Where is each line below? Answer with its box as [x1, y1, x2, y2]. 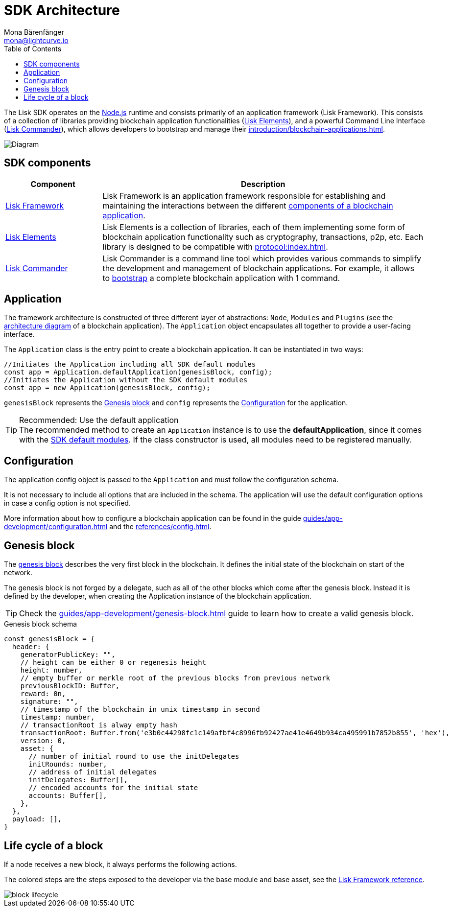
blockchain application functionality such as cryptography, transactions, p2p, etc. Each [102, 232, 424, 242]
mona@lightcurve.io [4, 36, 69, 45]
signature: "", [20, 698, 78, 706]
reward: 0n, [20, 690, 66, 698]
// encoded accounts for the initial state [28, 784, 198, 792]
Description [240, 179, 285, 189]
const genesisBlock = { [4, 635, 95, 643]
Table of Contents [4, 44, 62, 53]
